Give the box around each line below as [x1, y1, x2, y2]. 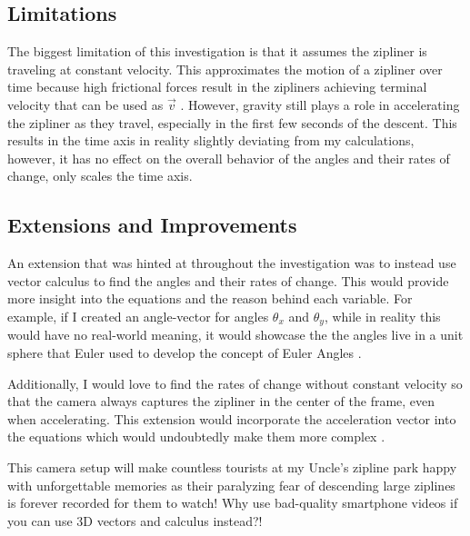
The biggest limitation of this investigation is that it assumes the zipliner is [7, 42, 427, 61]
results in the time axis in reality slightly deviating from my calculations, [7, 131, 415, 150]
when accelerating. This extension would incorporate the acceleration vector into [7, 409, 456, 428]
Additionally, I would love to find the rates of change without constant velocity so [7, 373, 463, 392]
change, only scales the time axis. [7, 166, 193, 185]
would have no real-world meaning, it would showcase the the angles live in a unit [7, 325, 464, 344]
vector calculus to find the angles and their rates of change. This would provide [7, 271, 449, 290]
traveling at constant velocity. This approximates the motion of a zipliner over [7, 59, 443, 78]
